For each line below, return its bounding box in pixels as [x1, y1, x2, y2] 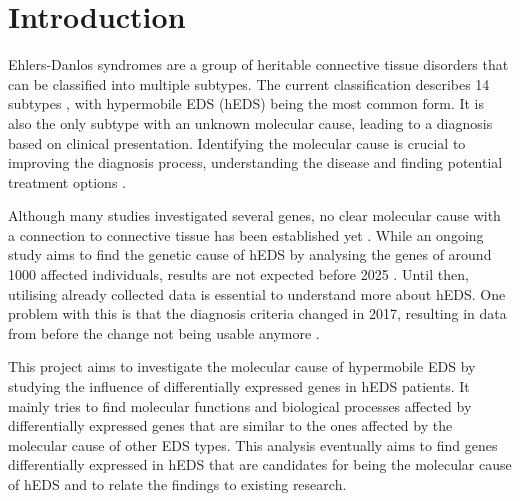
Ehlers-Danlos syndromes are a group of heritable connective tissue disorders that [8, 54, 509, 75]
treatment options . [8, 171, 126, 192]
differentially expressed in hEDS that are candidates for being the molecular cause [8, 454, 512, 475]
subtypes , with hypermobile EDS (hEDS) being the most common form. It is [8, 93, 485, 114]
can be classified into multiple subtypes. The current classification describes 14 [8, 73, 490, 94]
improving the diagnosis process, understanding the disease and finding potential [8, 152, 503, 173]
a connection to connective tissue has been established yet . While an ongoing [8, 224, 484, 245]
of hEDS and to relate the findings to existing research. [8, 474, 347, 494]
